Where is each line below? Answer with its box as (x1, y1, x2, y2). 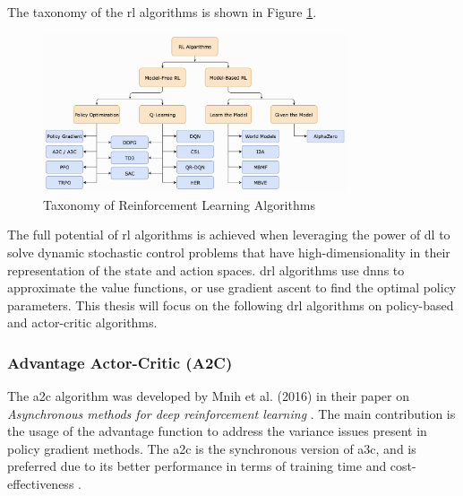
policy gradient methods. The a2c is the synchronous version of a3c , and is (7, 439, 416, 457)
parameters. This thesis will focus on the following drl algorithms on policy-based (7, 295, 454, 314)
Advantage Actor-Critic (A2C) (7, 351, 233, 373)
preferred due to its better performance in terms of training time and (7, 457, 387, 475)
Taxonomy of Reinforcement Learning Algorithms (43, 195, 315, 213)
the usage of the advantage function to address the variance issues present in (7, 422, 427, 440)
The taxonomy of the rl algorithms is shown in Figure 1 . (7, 3, 317, 21)
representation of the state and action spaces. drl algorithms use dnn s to (7, 260, 405, 279)
